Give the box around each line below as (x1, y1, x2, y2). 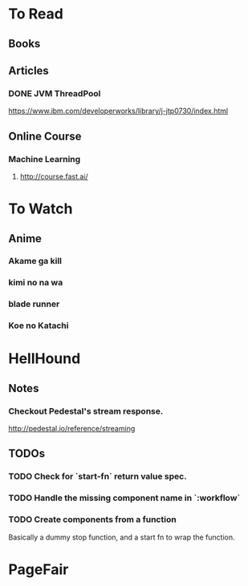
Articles (8, 63, 50, 77)
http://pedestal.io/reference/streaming (8, 424, 136, 434)
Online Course (8, 129, 82, 143)
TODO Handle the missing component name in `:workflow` (8, 492, 241, 503)
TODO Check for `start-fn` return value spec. (8, 471, 187, 482)
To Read (8, 5, 64, 23)
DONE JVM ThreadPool (8, 87, 101, 99)
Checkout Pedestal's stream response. (8, 406, 164, 417)
